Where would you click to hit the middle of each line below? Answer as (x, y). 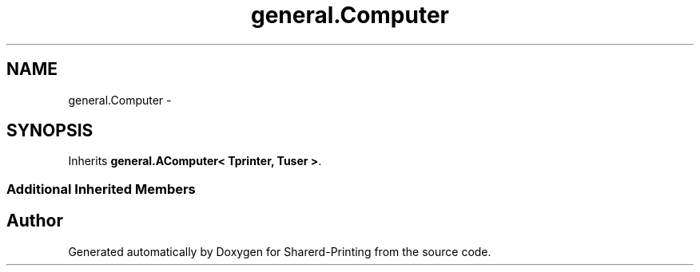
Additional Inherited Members (101, 189)
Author (35, 221)
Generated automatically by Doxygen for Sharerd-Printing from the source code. (280, 251)
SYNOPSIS (50, 131)
